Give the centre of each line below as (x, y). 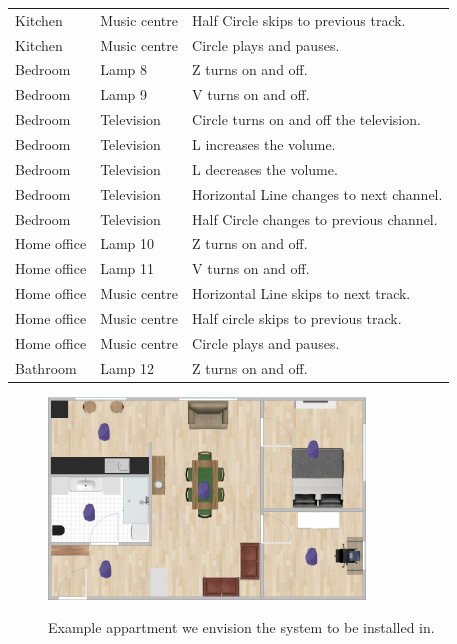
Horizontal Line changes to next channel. (317, 193)
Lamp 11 (127, 268)
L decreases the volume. (265, 168)
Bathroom (46, 367)
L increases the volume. (264, 143)
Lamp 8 (123, 69)
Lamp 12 (127, 367)
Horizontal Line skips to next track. (301, 293)
